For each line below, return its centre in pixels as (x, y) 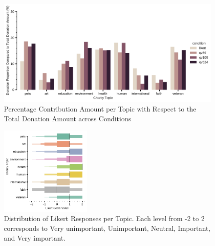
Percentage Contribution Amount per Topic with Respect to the (100, 109)
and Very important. (35, 237)
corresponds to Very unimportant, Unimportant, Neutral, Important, (107, 228)
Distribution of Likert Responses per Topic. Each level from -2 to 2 (104, 218)
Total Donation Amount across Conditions (68, 118)
